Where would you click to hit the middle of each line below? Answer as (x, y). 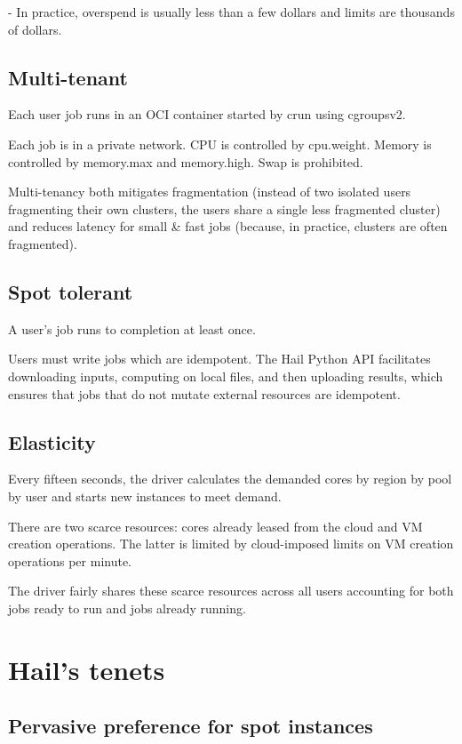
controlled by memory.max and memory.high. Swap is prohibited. (186, 161)
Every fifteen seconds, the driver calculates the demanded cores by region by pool (230, 479)
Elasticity (52, 441)
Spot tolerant (71, 291)
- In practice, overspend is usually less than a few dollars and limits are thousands (231, 12)
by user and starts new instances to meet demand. (145, 496)
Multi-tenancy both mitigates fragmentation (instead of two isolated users (210, 192)
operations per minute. (70, 560)
